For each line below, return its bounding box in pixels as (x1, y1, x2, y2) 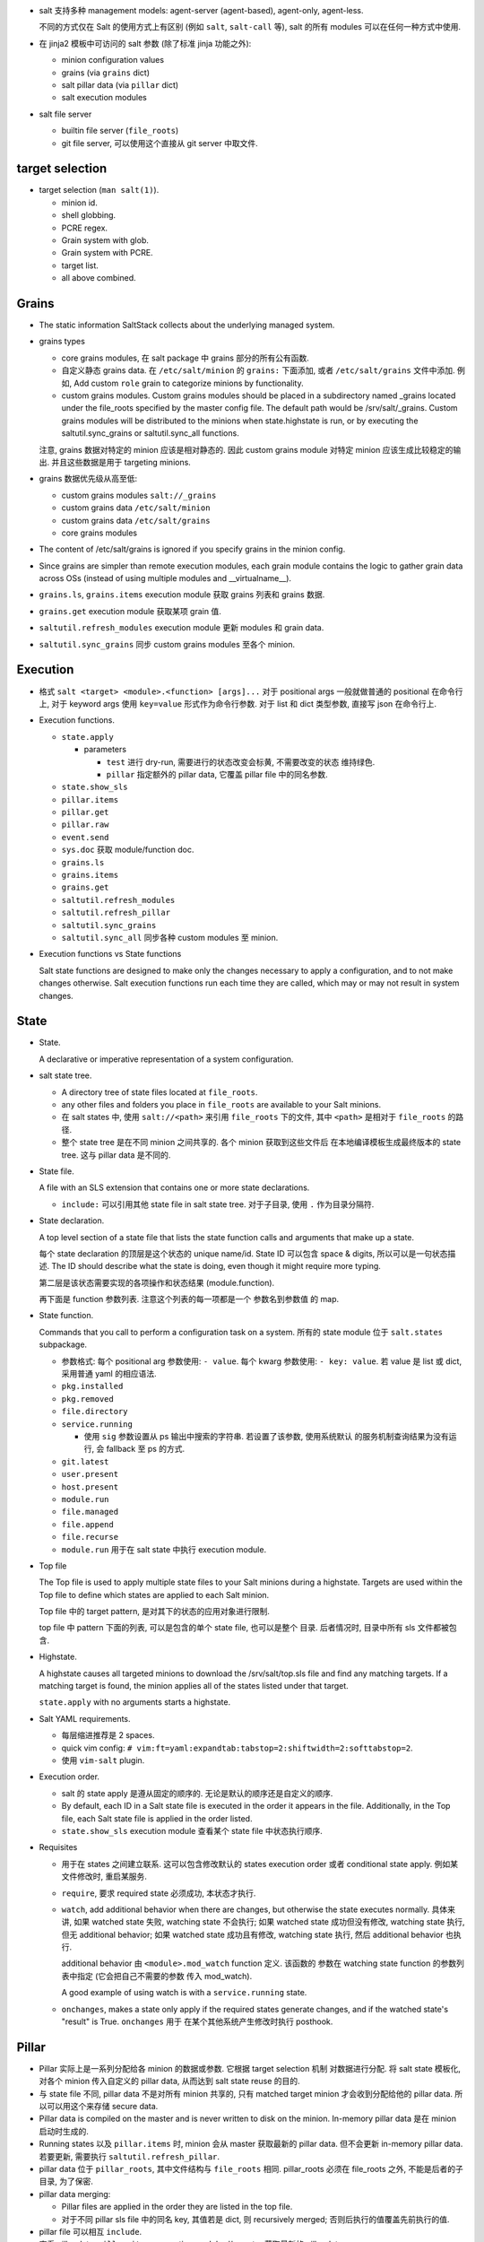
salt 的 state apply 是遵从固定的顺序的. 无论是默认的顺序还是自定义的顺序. (61, 1787, 333, 1798)
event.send (61, 832, 109, 842)
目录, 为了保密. (39, 2176, 94, 2187)
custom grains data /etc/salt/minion (61, 502, 211, 513)
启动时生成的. (39, 2125, 90, 2136)
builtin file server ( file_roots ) (61, 126, 179, 136)
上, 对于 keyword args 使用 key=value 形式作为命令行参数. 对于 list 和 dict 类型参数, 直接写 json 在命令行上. (39, 698, 437, 708)
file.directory (61, 1406, 129, 1417)
